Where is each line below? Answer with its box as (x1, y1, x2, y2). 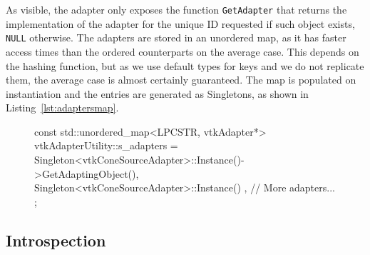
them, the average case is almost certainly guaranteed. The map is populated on (6, 72, 356, 87)
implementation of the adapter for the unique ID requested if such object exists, (6, 16, 355, 31)
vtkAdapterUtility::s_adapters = (34, 138, 178, 153)
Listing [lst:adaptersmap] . (6, 100, 119, 115)
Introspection (6, 229, 106, 251)
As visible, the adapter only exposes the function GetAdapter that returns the (6, 2, 347, 16)
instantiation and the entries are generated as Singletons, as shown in (6, 86, 309, 101)
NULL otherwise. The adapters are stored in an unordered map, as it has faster (6, 30, 346, 45)
